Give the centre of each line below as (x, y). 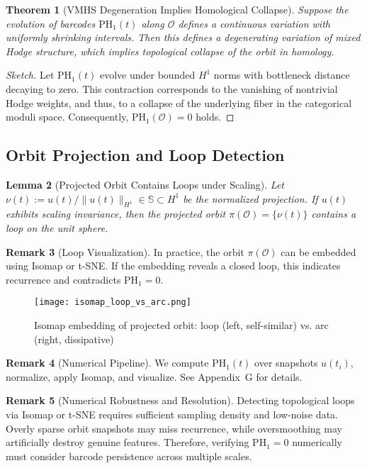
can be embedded (318, 251)
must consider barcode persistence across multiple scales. (129, 456)
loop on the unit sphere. (57, 227)
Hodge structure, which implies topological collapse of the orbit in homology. (170, 51)
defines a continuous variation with (254, 23)
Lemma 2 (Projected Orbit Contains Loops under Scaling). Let (145, 184)
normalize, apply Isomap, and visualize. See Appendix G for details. (154, 376)
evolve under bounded (147, 75)
